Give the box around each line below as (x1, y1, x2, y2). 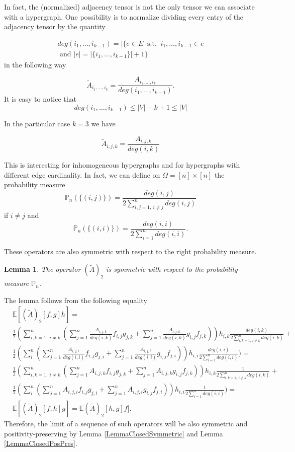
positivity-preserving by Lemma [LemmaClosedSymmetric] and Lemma (4, 428, 223, 438)
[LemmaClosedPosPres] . (4, 438, 77, 448)
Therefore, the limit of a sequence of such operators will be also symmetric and (4, 418, 248, 429)
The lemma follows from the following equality (4, 294, 147, 305)
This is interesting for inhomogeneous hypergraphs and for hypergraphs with (4, 160, 240, 170)
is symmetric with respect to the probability (106, 264, 238, 274)
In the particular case (4, 118, 70, 128)
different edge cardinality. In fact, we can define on (4, 169, 160, 180)
